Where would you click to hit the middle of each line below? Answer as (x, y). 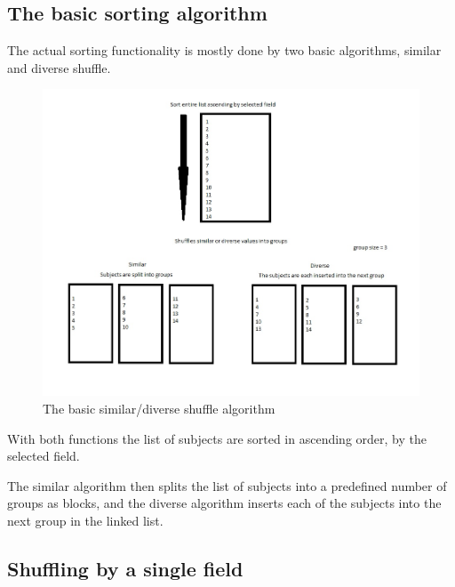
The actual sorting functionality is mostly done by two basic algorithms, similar (224, 50)
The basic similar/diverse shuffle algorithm (159, 409)
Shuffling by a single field (125, 568)
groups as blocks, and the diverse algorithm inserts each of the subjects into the (224, 503)
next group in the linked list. (85, 520)
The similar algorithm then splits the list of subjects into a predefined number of (227, 485)
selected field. (44, 456)
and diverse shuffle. (59, 67)
